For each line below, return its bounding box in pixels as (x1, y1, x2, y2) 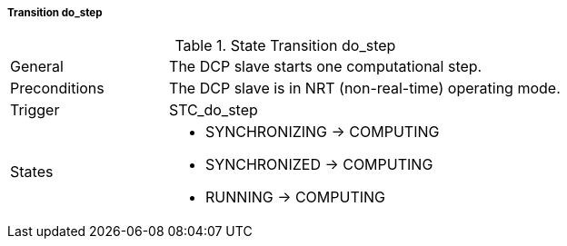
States (10, 162, 54, 182)
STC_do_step (169, 101, 258, 120)
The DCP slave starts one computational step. (169, 57, 482, 76)
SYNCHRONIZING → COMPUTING (205, 123, 440, 142)
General (10, 57, 64, 76)
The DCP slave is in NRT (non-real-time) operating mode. (169, 79, 561, 98)
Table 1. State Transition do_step (174, 36, 396, 55)
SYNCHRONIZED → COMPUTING (205, 155, 433, 174)
